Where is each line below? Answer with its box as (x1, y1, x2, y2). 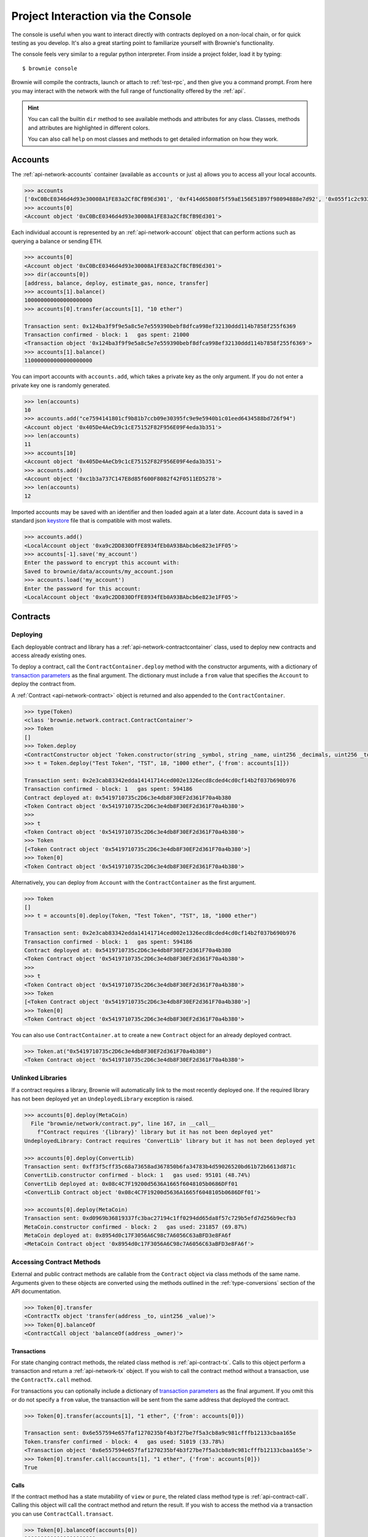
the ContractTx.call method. (11, 1376, 92, 1383)
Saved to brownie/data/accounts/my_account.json (24, 567, 174, 575)
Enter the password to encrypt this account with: (24, 559, 180, 566)
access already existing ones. (11, 652, 86, 659)
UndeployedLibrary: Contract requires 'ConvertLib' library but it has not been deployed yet (24, 1137, 316, 1144)
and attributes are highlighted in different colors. (28, 124, 150, 132)
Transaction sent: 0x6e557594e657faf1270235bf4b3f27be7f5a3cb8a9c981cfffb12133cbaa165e (24, 1429, 296, 1437)
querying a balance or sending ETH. (11, 237, 102, 245)
